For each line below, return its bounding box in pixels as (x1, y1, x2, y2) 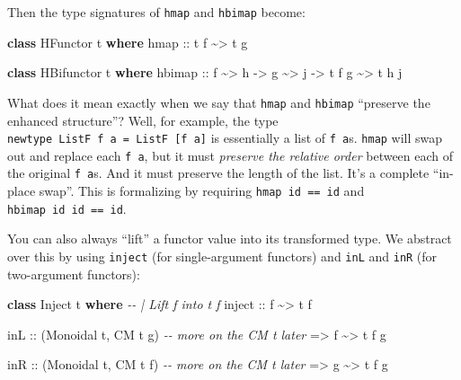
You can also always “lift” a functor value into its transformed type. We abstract (7, 229, 452, 248)
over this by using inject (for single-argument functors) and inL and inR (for (7, 246, 438, 265)
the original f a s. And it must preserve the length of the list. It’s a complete (7, 163, 430, 182)
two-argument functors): (7, 264, 140, 283)
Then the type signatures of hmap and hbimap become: (7, 3, 306, 21)
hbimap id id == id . (7, 199, 127, 217)
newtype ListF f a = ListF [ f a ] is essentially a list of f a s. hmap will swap (7, 128, 443, 147)
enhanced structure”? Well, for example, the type (7, 110, 279, 129)
